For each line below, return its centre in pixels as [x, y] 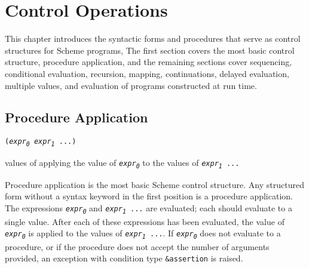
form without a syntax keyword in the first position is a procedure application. [149, 196]
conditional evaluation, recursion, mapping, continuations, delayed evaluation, [147, 73]
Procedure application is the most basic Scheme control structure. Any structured [154, 184]
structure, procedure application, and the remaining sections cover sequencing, [149, 62]
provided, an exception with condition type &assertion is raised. [124, 258]
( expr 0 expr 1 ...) [41, 143]
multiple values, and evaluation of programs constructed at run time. [131, 85]
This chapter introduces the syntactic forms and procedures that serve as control [153, 38]
